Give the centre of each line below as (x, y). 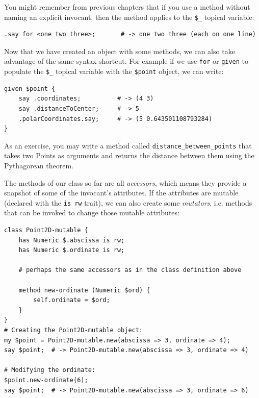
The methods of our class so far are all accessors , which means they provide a (125, 182)
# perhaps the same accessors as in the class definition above (130, 270)
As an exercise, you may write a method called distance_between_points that (128, 145)
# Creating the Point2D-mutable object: (74, 330)
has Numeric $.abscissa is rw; (72, 240)
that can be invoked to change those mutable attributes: (92, 213)
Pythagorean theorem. (39, 165)
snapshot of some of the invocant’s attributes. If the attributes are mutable (121, 193)
